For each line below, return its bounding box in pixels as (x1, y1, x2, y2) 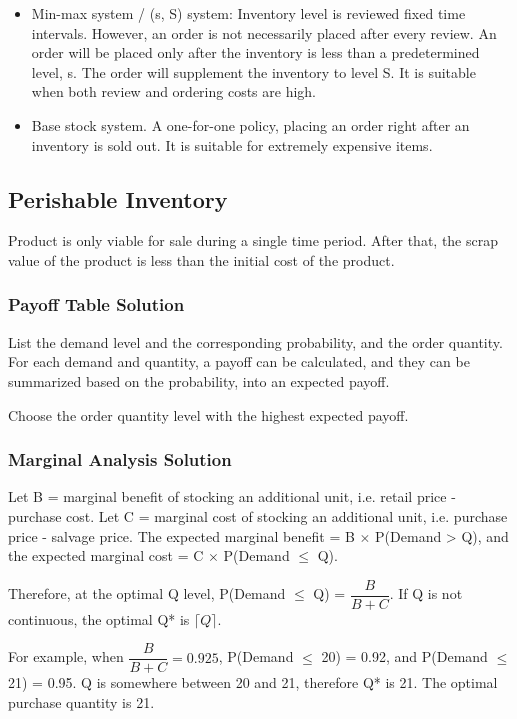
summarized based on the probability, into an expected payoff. (8, 370, 390, 391)
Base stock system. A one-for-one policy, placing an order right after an (31, 114, 470, 135)
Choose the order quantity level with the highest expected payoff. (8, 404, 409, 425)
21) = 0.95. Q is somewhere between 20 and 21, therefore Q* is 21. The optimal (8, 672, 498, 693)
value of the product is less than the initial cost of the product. (8, 249, 395, 270)
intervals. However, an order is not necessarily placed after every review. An (31, 22, 497, 43)
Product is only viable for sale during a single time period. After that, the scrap (8, 230, 498, 251)
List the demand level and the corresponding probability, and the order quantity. (8, 331, 503, 352)
